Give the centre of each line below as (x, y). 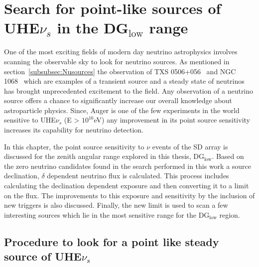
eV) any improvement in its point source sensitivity (172, 120)
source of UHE (43, 256)
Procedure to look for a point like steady (112, 241)
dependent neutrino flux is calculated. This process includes (138, 176)
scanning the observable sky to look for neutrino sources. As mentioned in (117, 61)
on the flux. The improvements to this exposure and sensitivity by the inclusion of (129, 195)
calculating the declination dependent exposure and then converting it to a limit (127, 186)
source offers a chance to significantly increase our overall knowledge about (118, 100)
